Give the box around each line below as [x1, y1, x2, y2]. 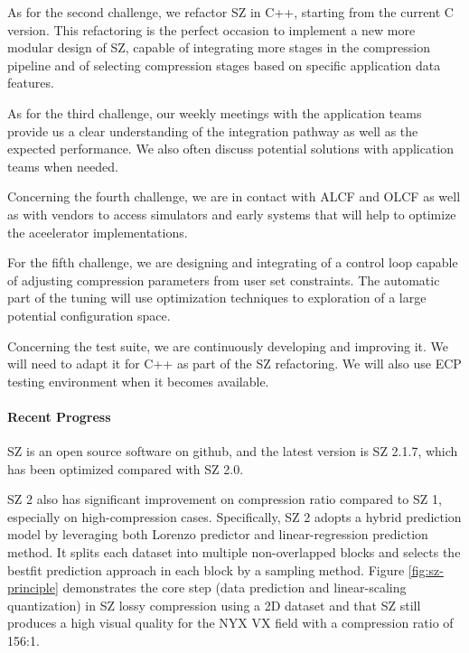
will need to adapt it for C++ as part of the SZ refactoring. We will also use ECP [7, 354, 462, 373]
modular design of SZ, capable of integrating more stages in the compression [7, 38, 430, 57]
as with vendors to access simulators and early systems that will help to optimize [7, 204, 456, 223]
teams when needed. [7, 156, 118, 175]
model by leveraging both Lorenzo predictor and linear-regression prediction [7, 525, 428, 544]
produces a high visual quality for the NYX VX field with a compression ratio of [7, 613, 454, 632]
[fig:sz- [408, 560, 444, 579]
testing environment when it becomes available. [7, 371, 269, 390]
